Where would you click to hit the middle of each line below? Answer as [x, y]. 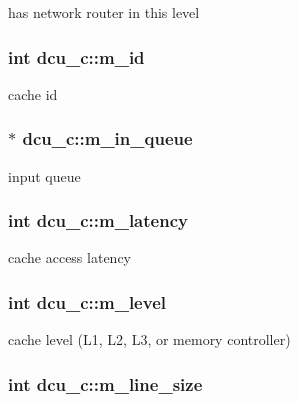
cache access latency [69, 257]
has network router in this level [104, 12]
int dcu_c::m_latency [98, 220]
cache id [33, 93]
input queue [44, 175]
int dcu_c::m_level [87, 301]
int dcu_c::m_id [76, 56]
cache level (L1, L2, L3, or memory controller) [149, 339]
